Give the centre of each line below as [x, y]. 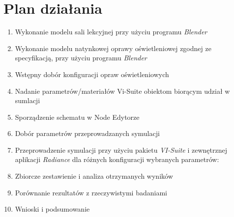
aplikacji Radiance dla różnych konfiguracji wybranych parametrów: [117, 159]
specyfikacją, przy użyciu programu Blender [81, 58]
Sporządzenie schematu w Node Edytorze [77, 117]
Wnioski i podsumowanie [52, 209]
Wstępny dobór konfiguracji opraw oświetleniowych [92, 74]
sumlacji [28, 100]
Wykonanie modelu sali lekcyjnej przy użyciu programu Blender [111, 32]
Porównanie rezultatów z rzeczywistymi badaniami [91, 192]
